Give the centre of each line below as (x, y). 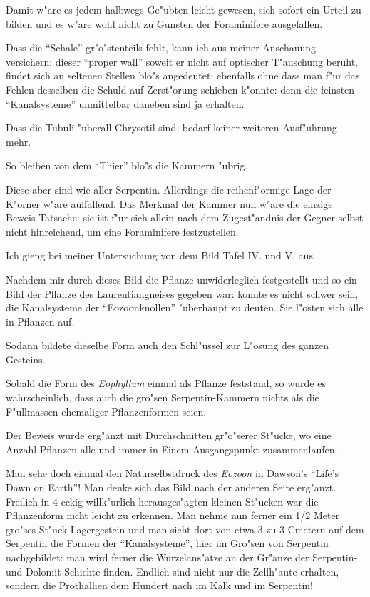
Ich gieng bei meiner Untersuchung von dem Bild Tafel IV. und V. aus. (161, 255)
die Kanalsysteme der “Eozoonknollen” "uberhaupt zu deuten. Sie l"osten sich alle (185, 307)
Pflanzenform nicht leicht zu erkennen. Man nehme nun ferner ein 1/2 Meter (173, 515)
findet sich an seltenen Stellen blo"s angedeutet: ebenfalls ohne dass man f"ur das (183, 75)
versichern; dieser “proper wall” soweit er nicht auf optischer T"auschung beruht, (182, 61)
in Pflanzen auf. (40, 321)
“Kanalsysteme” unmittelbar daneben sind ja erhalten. (125, 103)
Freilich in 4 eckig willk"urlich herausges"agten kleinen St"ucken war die (162, 501)
